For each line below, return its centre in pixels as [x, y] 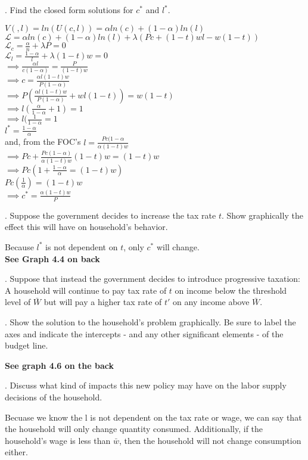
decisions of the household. [54, 397]
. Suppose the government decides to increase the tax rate [111, 215]
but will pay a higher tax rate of [103, 302]
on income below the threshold [231, 290]
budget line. [27, 345]
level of [18, 302]
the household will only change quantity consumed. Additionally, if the [134, 429]
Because [19, 246]
